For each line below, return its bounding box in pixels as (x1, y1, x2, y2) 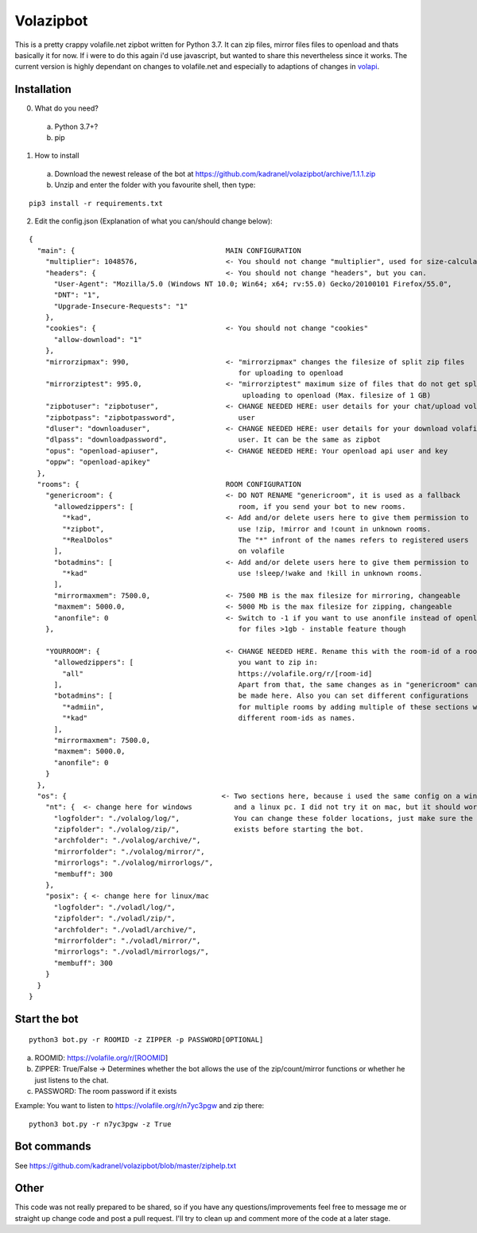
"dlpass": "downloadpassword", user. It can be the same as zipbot (45, 435, 382, 445)
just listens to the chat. (34, 1075, 109, 1085)
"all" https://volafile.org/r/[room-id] (62, 669, 373, 678)
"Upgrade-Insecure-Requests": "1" (53, 301, 188, 310)
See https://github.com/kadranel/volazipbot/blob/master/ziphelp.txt (14, 1161, 236, 1170)
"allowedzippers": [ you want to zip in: (53, 658, 318, 667)
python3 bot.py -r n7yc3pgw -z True (29, 1119, 172, 1129)
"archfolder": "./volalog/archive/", (53, 836, 201, 845)
